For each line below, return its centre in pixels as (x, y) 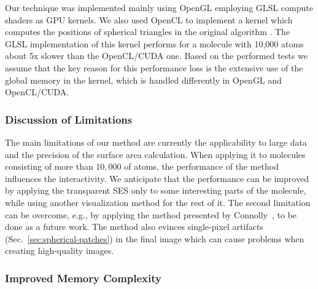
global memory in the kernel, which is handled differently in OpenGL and (143, 80)
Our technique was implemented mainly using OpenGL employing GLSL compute (159, 7)
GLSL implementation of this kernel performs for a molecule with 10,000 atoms (154, 43)
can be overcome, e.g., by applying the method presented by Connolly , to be (151, 214)
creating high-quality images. (60, 251)
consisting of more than (49, 166)
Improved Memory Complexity (83, 278)
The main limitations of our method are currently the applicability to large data (156, 142)
